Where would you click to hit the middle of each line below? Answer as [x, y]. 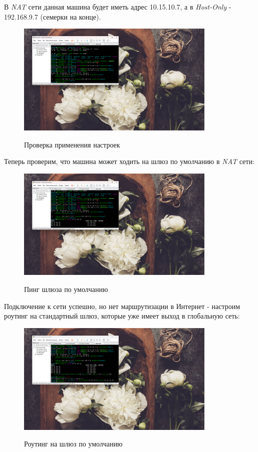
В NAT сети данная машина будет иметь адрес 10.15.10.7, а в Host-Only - [118, 7]
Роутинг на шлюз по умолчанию [73, 444]
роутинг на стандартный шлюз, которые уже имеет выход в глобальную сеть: [122, 316]
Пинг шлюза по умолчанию [66, 289]
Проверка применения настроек [72, 144]
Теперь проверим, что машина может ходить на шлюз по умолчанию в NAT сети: [129, 161]
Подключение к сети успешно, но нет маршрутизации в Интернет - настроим [122, 306]
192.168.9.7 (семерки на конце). [53, 16]
